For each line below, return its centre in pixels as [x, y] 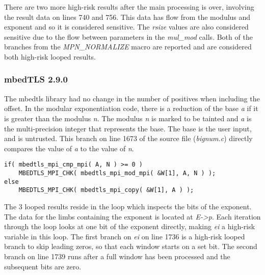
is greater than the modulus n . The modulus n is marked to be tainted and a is [128, 118]
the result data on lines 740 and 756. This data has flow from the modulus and [127, 17]
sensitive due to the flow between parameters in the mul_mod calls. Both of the [128, 36]
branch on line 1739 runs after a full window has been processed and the [117, 256]
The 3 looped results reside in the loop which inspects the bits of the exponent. [128, 206]
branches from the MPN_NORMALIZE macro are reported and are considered [128, 47]
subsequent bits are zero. [43, 266]
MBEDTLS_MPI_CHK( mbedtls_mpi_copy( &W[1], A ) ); [106, 190]
